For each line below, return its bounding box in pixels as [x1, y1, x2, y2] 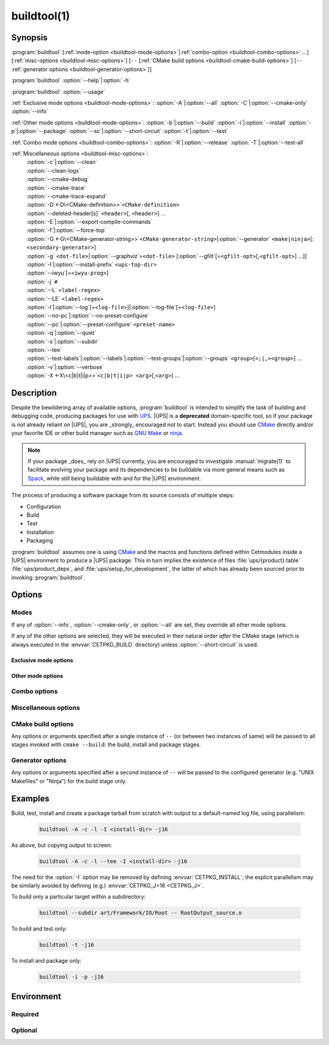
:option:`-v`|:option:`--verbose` [26, 363, 105, 370]
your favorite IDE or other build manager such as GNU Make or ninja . [11, 429, 184, 437]
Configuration [26, 503, 62, 510]
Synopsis [11, 32, 48, 43]
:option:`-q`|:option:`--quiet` [26, 329, 97, 337]
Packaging [26, 537, 54, 544]
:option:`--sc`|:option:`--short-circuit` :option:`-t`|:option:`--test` [68, 127, 228, 135]
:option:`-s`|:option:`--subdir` [26, 337, 100, 345]
